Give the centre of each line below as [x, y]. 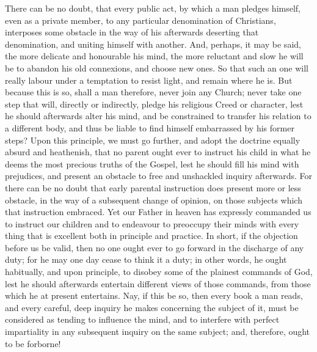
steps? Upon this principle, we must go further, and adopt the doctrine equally [153, 140]
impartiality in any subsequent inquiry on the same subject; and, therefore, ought [158, 332]
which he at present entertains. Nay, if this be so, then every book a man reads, [154, 295]
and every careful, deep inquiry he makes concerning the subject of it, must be [152, 307]
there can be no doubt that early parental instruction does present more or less [153, 187]
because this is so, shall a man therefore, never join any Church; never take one [153, 92]
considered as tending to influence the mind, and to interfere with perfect [142, 319]
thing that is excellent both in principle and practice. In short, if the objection [151, 236]
